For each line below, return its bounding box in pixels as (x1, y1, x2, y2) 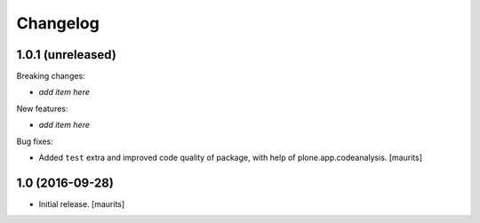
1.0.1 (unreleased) (16, 47, 117, 62)
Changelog (16, 13, 100, 33)
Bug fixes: (16, 136, 53, 147)
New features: (16, 103, 68, 114)
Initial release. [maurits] (38, 198, 125, 209)
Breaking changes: (16, 71, 85, 82)
